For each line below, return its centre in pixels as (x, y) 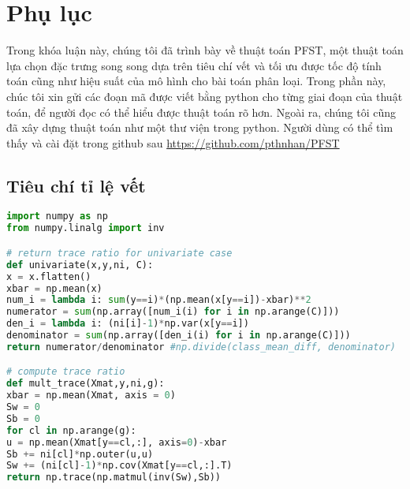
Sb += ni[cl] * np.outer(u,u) (80, 454)
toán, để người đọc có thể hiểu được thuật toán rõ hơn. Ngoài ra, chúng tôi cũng (201, 112)
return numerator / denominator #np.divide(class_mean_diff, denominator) (201, 347)
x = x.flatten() (49, 276)
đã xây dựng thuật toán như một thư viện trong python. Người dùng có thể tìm (200, 127)
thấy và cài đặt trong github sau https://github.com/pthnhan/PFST (173, 142)
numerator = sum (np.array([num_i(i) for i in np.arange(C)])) (173, 312)
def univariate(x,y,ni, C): (80, 265)
